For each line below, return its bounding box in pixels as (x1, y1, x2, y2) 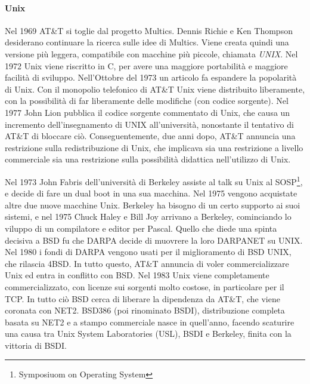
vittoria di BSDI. (5, 339, 67, 351)
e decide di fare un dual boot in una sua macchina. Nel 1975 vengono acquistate (5, 187, 297, 199)
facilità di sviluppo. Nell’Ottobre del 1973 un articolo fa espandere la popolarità (5, 71, 297, 84)
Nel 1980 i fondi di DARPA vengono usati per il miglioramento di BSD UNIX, (5, 245, 292, 258)
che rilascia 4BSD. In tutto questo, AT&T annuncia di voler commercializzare (5, 257, 289, 269)
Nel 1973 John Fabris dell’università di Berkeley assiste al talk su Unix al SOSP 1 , (5, 173, 303, 188)
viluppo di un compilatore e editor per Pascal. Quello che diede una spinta (5, 222, 277, 234)
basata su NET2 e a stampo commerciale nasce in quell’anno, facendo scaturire (5, 315, 294, 328)
